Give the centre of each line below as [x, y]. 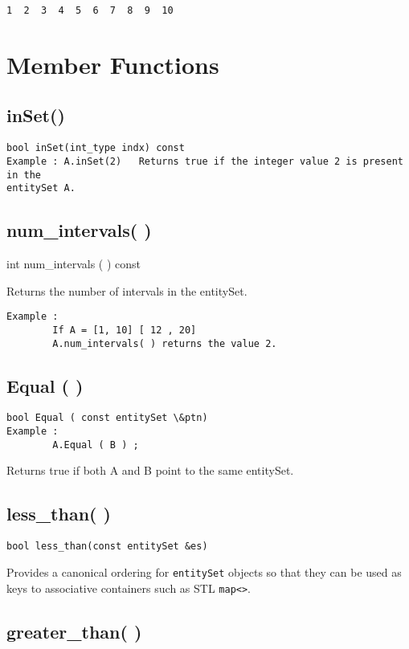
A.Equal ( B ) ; [96, 445]
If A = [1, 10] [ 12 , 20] [125, 330]
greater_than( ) [74, 631]
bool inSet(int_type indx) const [96, 148]
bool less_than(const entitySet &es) [107, 547]
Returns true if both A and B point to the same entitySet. [150, 470]
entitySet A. [41, 188]
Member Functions [113, 64]
